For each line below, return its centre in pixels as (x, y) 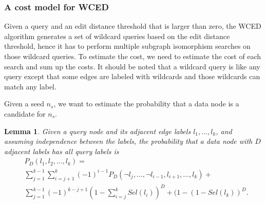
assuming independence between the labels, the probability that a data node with (128, 141)
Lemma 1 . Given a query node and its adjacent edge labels (98, 131)
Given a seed (24, 104)
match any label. (30, 86)
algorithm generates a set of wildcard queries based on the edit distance (117, 36)
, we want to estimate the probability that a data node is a (146, 104)
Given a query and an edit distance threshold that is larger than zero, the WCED (133, 26)
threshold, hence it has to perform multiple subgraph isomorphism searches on (127, 46)
